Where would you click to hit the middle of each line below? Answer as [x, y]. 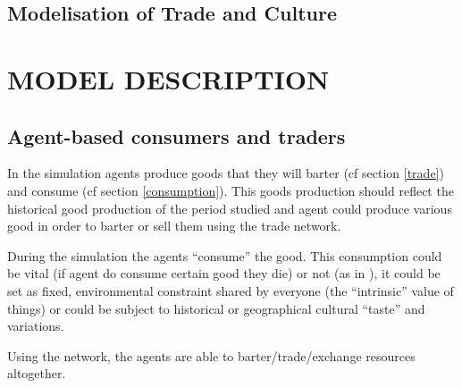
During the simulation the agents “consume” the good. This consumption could [225, 255]
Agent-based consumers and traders [176, 135]
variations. [36, 326]
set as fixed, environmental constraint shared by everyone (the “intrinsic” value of [231, 290]
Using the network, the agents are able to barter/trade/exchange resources [211, 355]
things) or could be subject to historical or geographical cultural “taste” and [216, 308]
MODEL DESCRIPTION [168, 78]
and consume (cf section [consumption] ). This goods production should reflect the [231, 190]
